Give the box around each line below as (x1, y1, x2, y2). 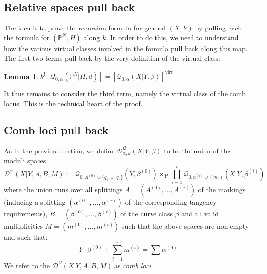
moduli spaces (4, 155, 46, 166)
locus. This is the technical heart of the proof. (4, 98, 143, 109)
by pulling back (195, 23, 242, 33)
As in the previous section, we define (4, 145, 114, 155)
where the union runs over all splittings (4, 184, 123, 195)
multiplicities (4, 221, 43, 231)
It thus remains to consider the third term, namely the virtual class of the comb (4, 89, 246, 99)
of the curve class (120, 209, 173, 219)
